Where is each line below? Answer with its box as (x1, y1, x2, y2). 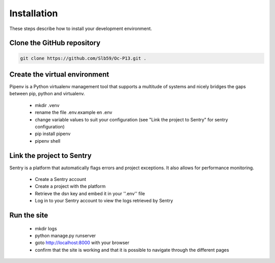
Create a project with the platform (35, 183, 106, 190)
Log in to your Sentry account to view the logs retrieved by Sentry (35, 198, 173, 204)
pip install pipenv (35, 130, 71, 137)
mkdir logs (35, 225, 57, 231)
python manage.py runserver (35, 232, 96, 239)
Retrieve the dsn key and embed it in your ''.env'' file (35, 190, 145, 196)
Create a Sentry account (35, 176, 87, 182)
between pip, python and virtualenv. (9, 91, 85, 97)
